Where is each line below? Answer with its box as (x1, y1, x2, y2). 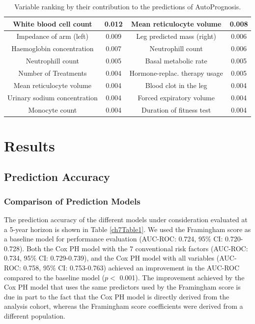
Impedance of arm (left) (16, 31, 89, 41)
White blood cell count (13, 18, 92, 29)
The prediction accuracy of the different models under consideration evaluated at (4, 214, 248, 224)
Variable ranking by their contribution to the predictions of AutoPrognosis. (14, 1, 241, 11)
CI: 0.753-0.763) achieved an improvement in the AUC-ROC (58, 262, 240, 272)
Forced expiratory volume (138, 92, 215, 102)
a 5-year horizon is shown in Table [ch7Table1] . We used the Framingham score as (4, 224, 251, 234)
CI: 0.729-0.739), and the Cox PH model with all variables (38, 253, 215, 263)
